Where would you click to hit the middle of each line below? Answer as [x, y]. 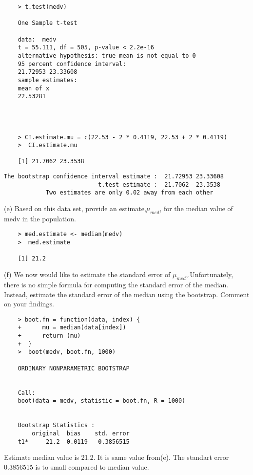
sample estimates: [48, 80]
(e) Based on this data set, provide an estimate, [75, 208]
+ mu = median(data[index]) [72, 328]
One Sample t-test [48, 23]
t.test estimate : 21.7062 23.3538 [159, 184]
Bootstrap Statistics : [56, 425]
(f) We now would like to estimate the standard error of [87, 274]
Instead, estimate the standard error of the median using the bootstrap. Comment [127, 294]
